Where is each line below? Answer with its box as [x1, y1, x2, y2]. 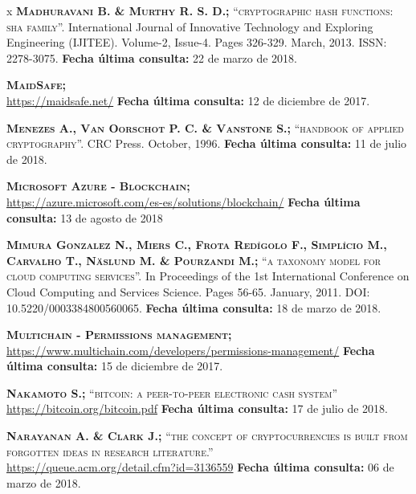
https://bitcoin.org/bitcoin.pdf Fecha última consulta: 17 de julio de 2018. [6, 400, 388, 417]
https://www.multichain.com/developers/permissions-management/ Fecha [6, 341, 375, 358]
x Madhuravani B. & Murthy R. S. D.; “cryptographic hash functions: [6, 2, 394, 18]
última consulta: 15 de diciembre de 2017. [6, 357, 223, 374]
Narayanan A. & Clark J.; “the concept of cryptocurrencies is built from [6, 427, 408, 444]
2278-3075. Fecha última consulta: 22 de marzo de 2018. [6, 49, 298, 66]
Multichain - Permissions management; [6, 326, 232, 343]
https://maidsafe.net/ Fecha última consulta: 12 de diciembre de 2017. [6, 92, 370, 108]
